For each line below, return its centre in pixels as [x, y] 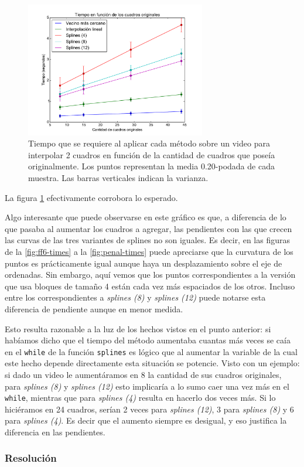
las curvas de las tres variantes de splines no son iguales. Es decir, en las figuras [147, 240]
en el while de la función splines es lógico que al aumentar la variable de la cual [151, 351]
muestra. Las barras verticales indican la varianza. [118, 177]
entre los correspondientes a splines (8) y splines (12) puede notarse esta [135, 297]
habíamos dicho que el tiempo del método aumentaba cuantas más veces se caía [148, 340]
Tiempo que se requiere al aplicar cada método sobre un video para [149, 143]
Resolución [31, 458]
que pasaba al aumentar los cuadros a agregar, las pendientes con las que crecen [148, 228]
